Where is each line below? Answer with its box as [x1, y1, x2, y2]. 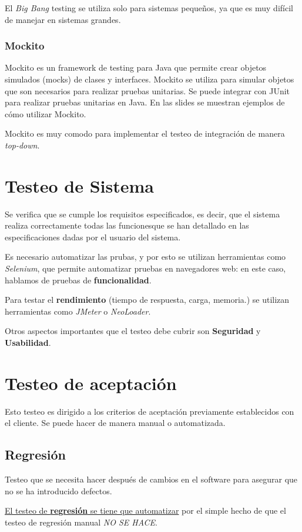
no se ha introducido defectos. [5, 484, 112, 497]
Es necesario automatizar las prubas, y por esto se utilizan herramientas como [5, 250, 286, 263]
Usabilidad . [5, 336, 51, 349]
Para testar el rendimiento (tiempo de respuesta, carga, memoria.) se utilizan [5, 293, 290, 306]
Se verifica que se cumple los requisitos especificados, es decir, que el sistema [5, 207, 280, 220]
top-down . [5, 138, 40, 151]
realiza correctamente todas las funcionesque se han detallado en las [5, 219, 249, 232]
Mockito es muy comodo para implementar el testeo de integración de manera [5, 127, 285, 140]
